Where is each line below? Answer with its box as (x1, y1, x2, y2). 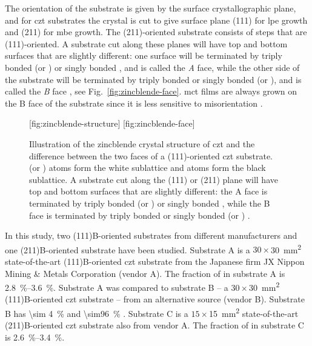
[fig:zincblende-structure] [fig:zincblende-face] (29, 117, 195, 130)
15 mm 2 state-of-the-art (208, 305, 299, 319)
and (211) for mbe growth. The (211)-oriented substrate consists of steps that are (5, 25, 307, 38)
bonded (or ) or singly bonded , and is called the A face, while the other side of (5, 61, 300, 73)
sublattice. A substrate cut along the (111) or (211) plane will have (29, 173, 278, 185)
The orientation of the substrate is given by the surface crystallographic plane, (5, 2, 296, 14)
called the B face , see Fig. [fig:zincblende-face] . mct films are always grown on (5, 85, 297, 98)
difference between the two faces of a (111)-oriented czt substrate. (29, 149, 273, 162)
